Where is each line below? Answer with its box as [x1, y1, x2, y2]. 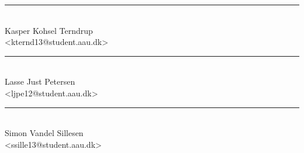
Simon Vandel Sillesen [5, 127, 84, 139]
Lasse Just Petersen [5, 75, 75, 88]
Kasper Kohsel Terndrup [5, 24, 93, 36]
